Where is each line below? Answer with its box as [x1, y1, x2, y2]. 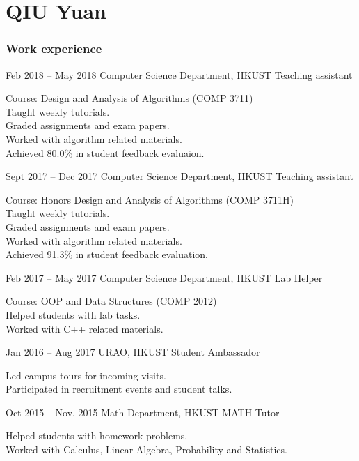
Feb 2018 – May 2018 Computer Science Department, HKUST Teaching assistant [6, 67, 353, 82]
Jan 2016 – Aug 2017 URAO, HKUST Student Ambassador [6, 345, 260, 359]
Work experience [6, 40, 102, 57]
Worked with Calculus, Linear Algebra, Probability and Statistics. [6, 442, 287, 457]
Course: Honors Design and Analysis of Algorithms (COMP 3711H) [6, 192, 294, 206]
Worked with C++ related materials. [6, 321, 163, 335]
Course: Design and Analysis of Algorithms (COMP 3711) [6, 91, 253, 105]
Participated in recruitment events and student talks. [6, 381, 232, 396]
